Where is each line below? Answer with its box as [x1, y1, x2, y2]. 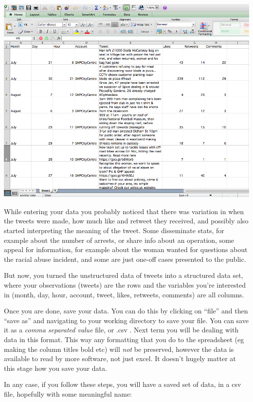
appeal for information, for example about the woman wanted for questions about [4, 244, 248, 255]
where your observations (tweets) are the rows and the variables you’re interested [4, 279, 246, 290]
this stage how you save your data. [4, 363, 107, 373]
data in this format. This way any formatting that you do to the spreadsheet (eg [4, 334, 244, 344]
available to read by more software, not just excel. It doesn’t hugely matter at [4, 353, 236, 364]
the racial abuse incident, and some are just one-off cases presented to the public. [4, 254, 246, 264]
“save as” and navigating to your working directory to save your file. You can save [4, 315, 249, 325]
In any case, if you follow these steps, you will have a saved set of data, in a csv [4, 379, 241, 389]
